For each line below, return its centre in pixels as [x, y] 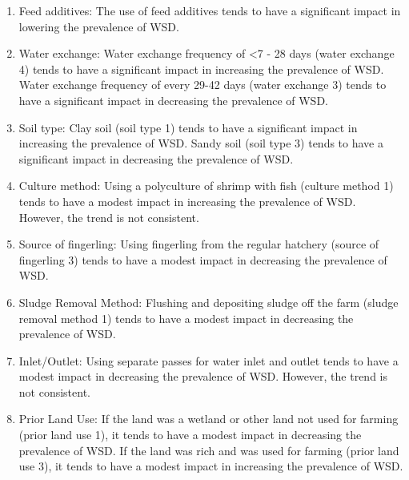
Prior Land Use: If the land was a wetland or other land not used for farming [209, 419]
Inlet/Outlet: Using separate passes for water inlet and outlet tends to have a [209, 360]
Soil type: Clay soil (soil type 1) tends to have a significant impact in [188, 127]
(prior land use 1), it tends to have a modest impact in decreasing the [190, 435]
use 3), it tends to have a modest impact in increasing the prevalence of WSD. [211, 466]
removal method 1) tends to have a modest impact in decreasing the [186, 318]
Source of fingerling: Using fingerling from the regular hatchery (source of [199, 244]
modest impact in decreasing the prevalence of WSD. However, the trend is [203, 376]
